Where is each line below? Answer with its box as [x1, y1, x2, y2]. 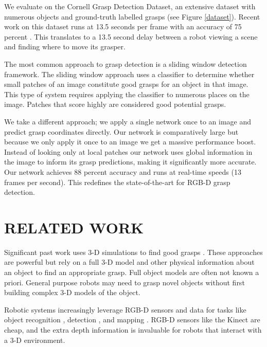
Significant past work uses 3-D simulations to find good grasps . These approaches [4, 246, 263, 257]
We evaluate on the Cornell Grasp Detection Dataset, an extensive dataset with [4, 1, 256, 11]
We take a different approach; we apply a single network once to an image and [4, 116, 252, 126]
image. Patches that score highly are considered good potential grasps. [4, 99, 226, 109]
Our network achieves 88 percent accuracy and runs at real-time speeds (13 [4, 166, 241, 177]
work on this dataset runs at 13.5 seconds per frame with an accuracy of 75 [4, 21, 242, 32]
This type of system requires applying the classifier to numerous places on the [4, 88, 250, 99]
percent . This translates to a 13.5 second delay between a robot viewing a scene [4, 31, 258, 42]
